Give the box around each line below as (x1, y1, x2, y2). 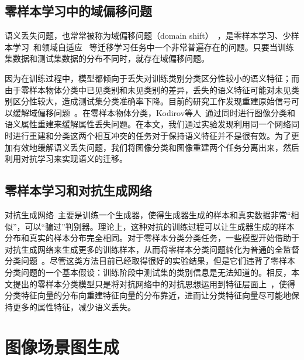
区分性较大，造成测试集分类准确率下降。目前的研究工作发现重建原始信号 (12, 95, 291, 107)
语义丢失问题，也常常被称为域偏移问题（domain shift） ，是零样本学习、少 (5, 29, 291, 42)
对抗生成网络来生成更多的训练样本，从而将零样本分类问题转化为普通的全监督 (5, 243, 299, 255)
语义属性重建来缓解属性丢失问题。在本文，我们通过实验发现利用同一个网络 (5, 118, 291, 130)
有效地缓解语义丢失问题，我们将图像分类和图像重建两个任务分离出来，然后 (12, 141, 299, 153)
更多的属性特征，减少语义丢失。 (12, 300, 136, 313)
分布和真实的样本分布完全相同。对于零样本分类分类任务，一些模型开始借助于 (5, 232, 299, 244)
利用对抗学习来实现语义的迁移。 (5, 152, 127, 165)
